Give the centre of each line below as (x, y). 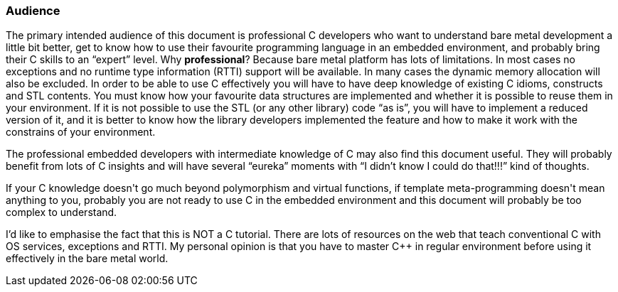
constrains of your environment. (81, 132)
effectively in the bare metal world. (87, 259)
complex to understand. (62, 212)
